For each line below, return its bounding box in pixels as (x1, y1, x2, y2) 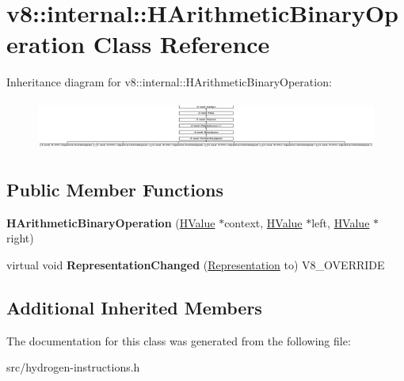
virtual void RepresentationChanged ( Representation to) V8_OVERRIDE (6, 256, 385, 272)
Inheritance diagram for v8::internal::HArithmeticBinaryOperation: (6, 74, 332, 90)
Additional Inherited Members (6, 295, 262, 319)
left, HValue (311, 214, 370, 231)
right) (6, 230, 34, 246)
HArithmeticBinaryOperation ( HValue (6, 214, 215, 231)
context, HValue (224, 214, 303, 231)
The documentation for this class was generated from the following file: (6, 332, 351, 349)
